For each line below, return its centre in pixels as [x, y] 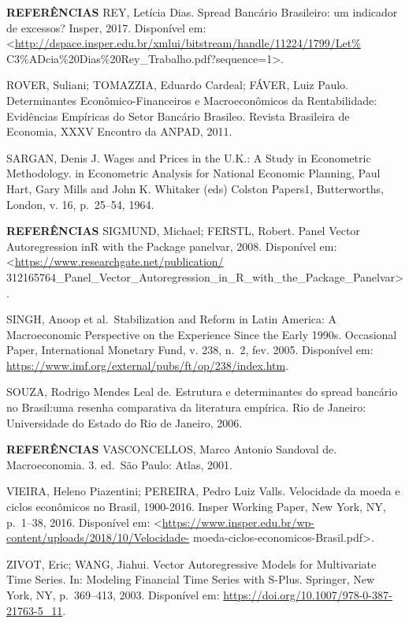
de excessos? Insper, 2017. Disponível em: [106, 27]
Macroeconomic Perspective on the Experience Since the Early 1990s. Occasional [202, 334]
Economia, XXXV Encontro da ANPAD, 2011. [119, 131]
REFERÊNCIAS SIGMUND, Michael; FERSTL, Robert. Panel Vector [183, 231]
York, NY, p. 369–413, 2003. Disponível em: [113, 595]
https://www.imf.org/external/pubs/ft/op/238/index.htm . [148, 365]
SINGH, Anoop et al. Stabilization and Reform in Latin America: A [172, 319]
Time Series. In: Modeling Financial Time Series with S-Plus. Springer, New [191, 579]
